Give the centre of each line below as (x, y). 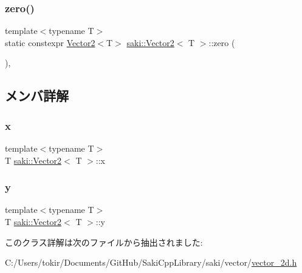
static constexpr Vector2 (50, 42)
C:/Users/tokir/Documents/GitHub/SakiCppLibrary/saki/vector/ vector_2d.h (151, 262)
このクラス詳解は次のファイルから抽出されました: (104, 242)
